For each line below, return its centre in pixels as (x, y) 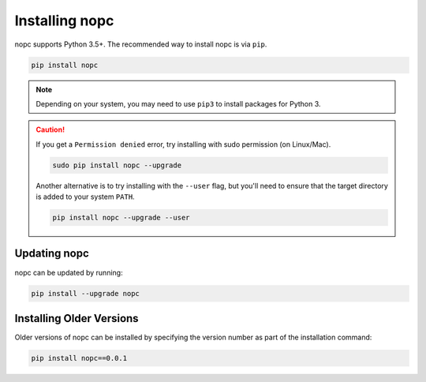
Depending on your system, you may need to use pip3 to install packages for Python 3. (178, 103)
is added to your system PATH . (85, 197)
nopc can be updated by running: (69, 272)
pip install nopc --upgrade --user (121, 218)
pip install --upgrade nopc (85, 293)
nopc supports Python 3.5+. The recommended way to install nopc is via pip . (141, 44)
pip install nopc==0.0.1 (79, 358)
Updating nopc (52, 254)
